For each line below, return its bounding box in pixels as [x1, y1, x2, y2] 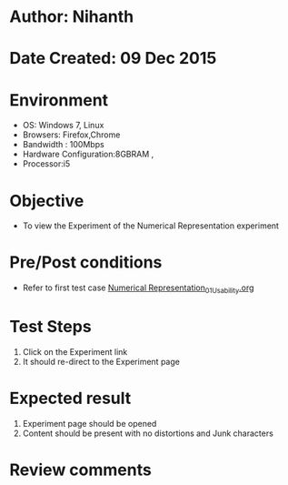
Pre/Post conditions [9, 252, 163, 273]
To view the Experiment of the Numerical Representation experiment [22, 220, 280, 231]
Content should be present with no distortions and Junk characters [22, 428, 274, 439]
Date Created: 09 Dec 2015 [9, 48, 217, 69]
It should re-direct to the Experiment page [22, 356, 180, 367]
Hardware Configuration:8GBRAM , [22, 148, 154, 160]
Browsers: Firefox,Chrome [22, 129, 121, 140]
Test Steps [9, 317, 93, 338]
